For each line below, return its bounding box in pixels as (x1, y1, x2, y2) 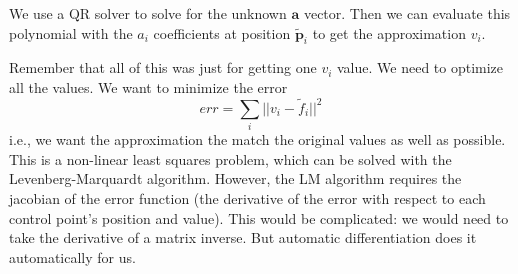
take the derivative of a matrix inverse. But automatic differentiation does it (9, 227, 477, 248)
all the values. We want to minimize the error (9, 76, 288, 97)
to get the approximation (312, 22, 466, 43)
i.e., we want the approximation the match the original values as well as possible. (9, 129, 506, 150)
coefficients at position (153, 22, 291, 43)
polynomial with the (9, 22, 133, 43)
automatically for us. (9, 246, 136, 267)
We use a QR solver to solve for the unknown (9, 3, 287, 23)
